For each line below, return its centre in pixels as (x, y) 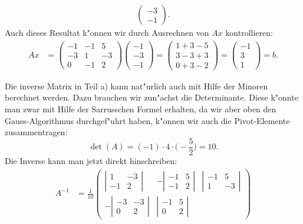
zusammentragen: (36, 132)
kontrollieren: (249, 33)
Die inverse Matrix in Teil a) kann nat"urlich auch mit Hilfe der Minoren (136, 86)
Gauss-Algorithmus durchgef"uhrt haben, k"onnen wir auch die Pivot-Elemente (147, 120)
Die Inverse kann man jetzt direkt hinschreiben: (91, 160)
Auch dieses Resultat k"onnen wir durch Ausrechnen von (107, 33)
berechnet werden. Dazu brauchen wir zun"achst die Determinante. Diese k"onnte (151, 97)
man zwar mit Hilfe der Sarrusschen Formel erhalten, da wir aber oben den (141, 109)
